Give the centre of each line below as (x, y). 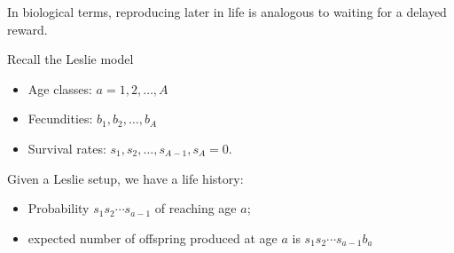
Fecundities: (60, 119)
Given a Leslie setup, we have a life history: (125, 178)
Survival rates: (67, 148)
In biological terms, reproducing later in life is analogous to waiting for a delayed (227, 12)
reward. (27, 29)
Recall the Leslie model (70, 59)
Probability (59, 208)
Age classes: (60, 88)
